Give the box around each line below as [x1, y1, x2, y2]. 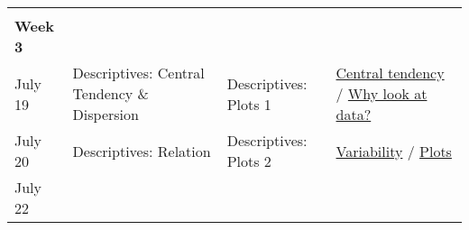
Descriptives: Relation [72, 140, 211, 161]
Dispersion [72, 104, 139, 124]
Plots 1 [226, 93, 271, 115]
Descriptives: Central [72, 62, 205, 83]
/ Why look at [336, 83, 428, 104]
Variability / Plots [336, 140, 452, 161]
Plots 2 [226, 151, 271, 171]
